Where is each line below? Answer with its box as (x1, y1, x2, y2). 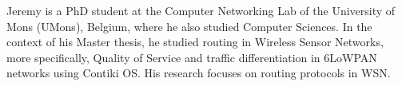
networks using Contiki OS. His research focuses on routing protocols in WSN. (6, 64, 391, 81)
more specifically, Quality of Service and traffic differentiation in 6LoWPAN (6, 49, 377, 65)
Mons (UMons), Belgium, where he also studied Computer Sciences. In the (6, 18, 372, 34)
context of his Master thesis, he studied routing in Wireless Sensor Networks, (6, 33, 384, 50)
